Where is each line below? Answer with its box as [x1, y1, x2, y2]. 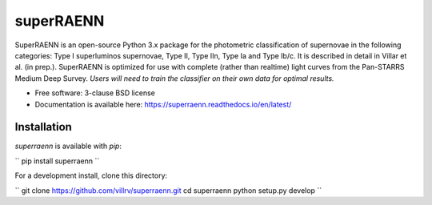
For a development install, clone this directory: [14, 171, 168, 180]
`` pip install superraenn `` [14, 156, 100, 166]
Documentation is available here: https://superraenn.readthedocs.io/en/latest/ [34, 99, 292, 109]
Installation [14, 120, 72, 134]
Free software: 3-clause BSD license [34, 88, 155, 98]
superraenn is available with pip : [14, 141, 122, 151]
